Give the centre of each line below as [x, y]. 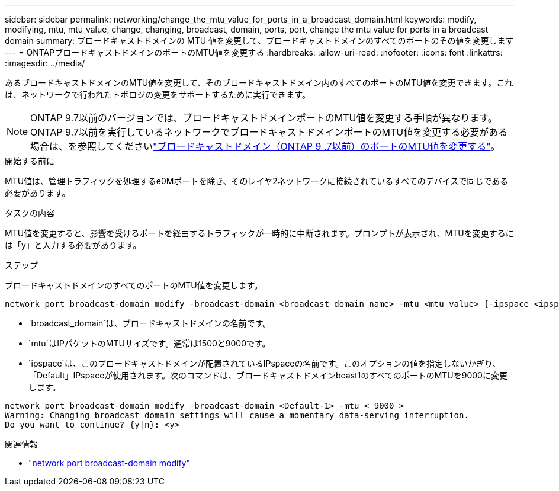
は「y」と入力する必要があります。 [73, 245]
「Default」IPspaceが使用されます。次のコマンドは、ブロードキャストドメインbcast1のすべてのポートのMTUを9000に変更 [268, 375]
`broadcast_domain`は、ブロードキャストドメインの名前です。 [150, 323]
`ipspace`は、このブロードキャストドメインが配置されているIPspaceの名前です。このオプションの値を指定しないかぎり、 [265, 363]
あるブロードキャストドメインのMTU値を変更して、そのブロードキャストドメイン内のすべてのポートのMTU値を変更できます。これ [259, 83]
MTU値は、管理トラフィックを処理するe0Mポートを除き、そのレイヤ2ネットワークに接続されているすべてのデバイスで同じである [257, 181]
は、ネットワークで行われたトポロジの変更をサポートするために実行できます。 [158, 94]
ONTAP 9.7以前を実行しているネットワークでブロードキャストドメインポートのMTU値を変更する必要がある [269, 132]
